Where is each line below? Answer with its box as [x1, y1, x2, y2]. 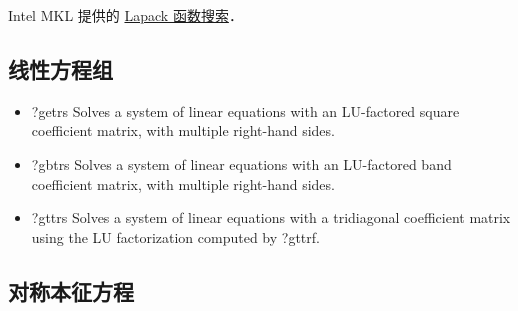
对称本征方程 [8, 275, 134, 306]
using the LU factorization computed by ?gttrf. [31, 226, 320, 247]
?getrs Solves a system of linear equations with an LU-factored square [31, 100, 460, 121]
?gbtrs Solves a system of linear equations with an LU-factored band [31, 153, 452, 174]
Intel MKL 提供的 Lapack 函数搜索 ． [8, 5, 243, 25]
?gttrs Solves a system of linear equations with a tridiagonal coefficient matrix [31, 207, 511, 228]
